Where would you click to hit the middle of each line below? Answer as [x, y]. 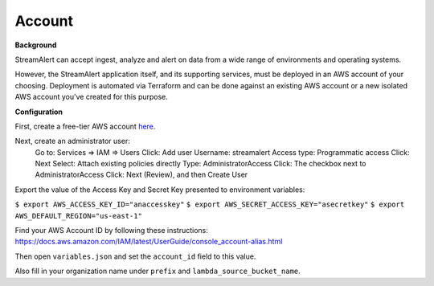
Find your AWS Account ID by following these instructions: [111, 231]
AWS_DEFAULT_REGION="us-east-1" [78, 216]
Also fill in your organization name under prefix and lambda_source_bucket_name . [158, 271]
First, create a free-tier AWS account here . [85, 126]
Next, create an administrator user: [72, 141]
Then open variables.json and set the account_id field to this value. [135, 256]
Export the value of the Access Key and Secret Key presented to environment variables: [160, 190]
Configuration [39, 112]
